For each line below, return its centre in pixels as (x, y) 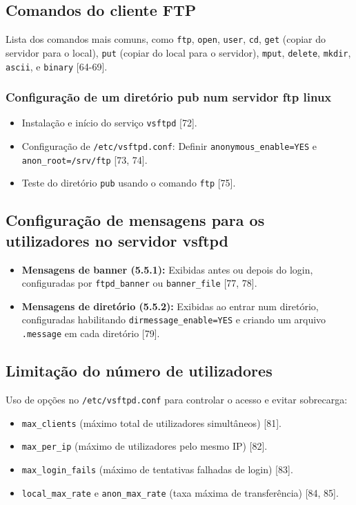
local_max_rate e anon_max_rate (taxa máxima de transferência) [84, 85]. (180, 492)
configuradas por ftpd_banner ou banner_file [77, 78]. (139, 283)
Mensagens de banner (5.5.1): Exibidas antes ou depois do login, (167, 269)
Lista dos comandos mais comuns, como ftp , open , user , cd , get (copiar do (166, 39)
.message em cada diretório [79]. (91, 333)
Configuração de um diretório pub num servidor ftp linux (169, 97)
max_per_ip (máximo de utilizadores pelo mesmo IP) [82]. (145, 446)
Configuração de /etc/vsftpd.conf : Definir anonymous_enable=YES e (169, 146)
